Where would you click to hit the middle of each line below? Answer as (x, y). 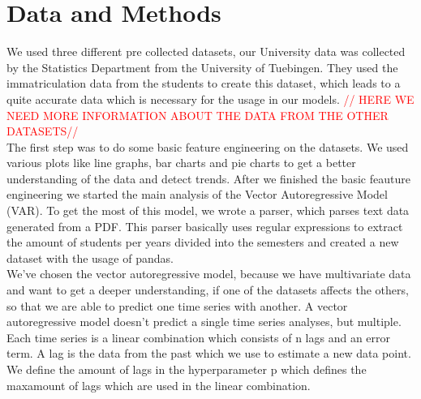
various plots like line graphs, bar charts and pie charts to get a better (181, 163)
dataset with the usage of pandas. (90, 257)
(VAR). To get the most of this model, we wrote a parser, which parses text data (208, 210)
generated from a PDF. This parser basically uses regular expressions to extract (205, 226)
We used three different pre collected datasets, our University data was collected (206, 51)
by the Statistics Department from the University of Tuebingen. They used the (202, 67)
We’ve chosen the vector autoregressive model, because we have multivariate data (209, 274)
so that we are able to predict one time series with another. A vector (177, 305)
